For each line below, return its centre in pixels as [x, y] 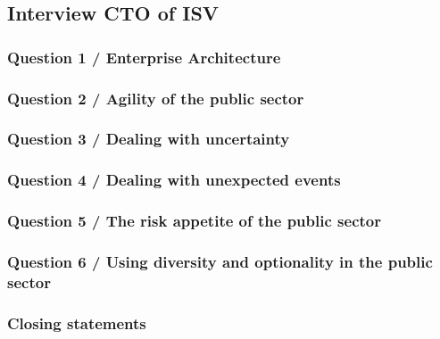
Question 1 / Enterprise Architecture [144, 57]
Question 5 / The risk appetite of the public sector [194, 221]
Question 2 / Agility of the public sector [156, 98]
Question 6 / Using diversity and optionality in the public [220, 261]
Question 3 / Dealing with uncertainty [149, 139]
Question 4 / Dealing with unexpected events [174, 180]
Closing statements [77, 322]
